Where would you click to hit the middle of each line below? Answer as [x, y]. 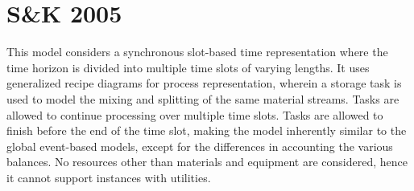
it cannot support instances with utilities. [109, 177]
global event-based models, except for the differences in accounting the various [200, 146]
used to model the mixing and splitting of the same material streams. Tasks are [203, 98]
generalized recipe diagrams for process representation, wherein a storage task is [204, 83]
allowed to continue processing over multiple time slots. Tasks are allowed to [195, 114]
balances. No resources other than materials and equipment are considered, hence [207, 162]
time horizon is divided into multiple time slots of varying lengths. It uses [188, 67]
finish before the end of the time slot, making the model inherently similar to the [207, 130]
